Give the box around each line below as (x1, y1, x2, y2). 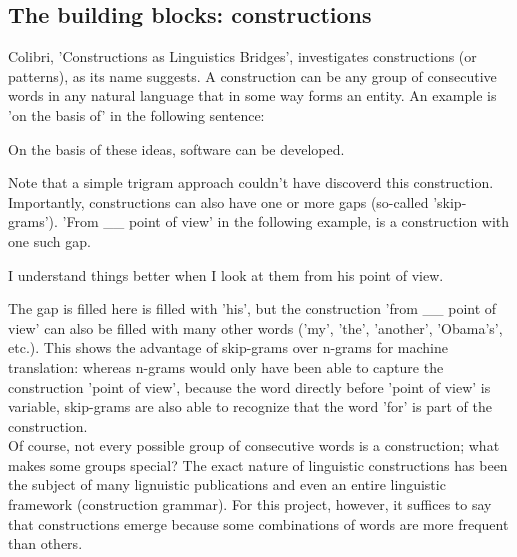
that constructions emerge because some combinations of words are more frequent (8, 513, 509, 534)
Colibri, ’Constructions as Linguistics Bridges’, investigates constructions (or (8, 46, 477, 67)
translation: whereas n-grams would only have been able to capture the (8, 356, 444, 377)
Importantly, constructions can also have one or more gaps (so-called (8, 191, 429, 212)
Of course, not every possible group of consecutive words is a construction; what (8, 435, 500, 456)
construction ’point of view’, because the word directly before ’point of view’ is (8, 376, 491, 397)
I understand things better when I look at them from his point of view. (8, 264, 444, 285)
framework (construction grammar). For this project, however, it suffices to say (8, 494, 492, 515)
